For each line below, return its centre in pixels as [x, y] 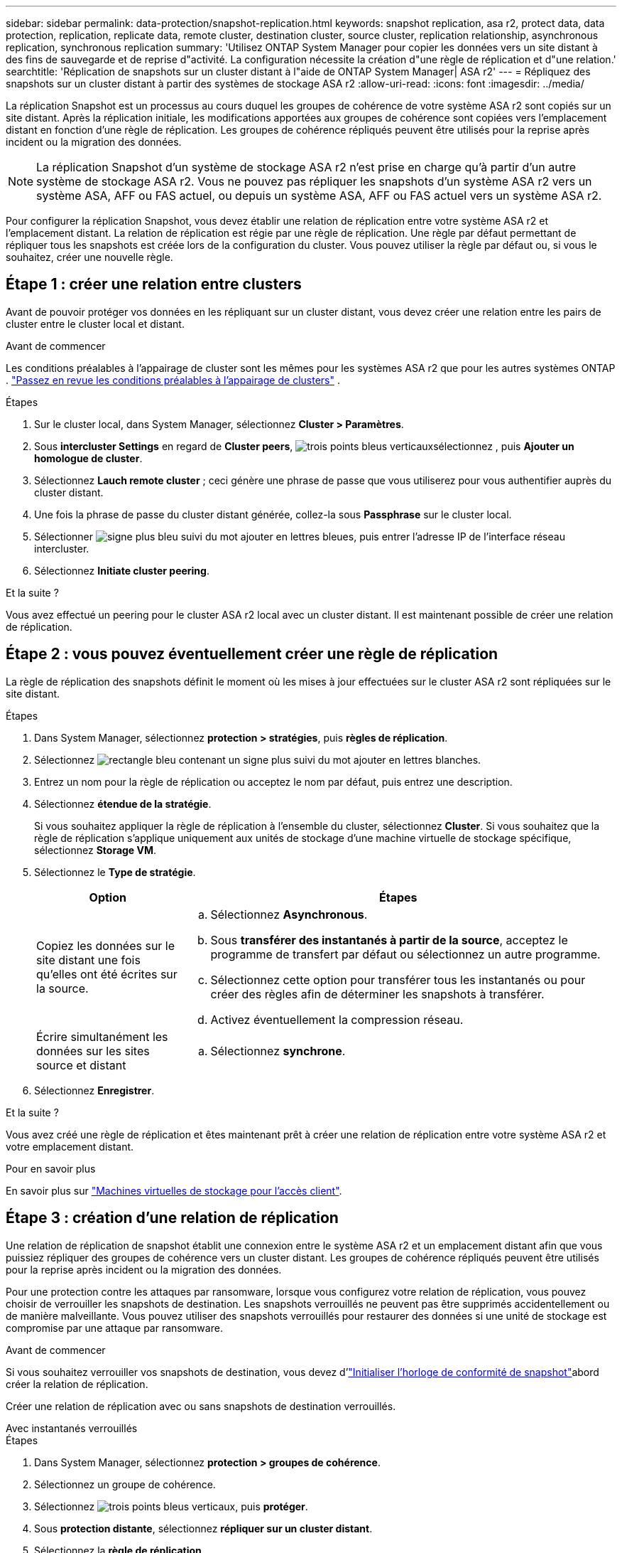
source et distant [81, 1065]
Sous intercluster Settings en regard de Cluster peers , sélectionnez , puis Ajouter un [304, 446]
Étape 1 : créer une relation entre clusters [154, 284]
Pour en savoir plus [51, 1168]
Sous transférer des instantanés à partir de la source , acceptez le [389, 940]
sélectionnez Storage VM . [96, 850]
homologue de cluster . [88, 458]
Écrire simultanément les [102, 1036]
